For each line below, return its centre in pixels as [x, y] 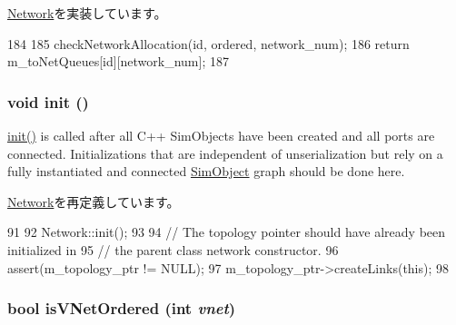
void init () [48, 101]
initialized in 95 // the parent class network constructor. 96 [173, 249]
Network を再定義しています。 [94, 201]
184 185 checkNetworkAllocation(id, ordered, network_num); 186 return [208, 43]
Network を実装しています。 [87, 13]
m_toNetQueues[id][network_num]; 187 [118, 61]
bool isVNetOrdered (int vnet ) [122, 308]
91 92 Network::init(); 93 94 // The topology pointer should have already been [227, 232]
